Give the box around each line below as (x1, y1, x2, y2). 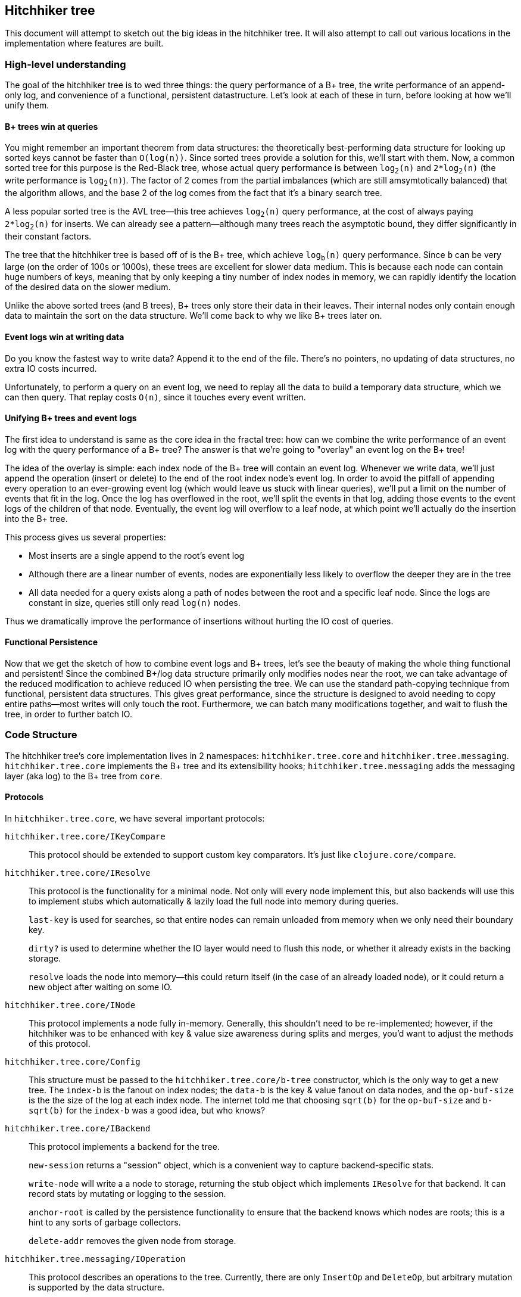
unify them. (5, 100, 49, 111)
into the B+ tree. (5, 513, 68, 524)
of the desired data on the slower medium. (5, 282, 171, 293)
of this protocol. (29, 1038, 91, 1049)
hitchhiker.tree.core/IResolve (5, 868, 151, 878)
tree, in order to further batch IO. (5, 709, 132, 720)
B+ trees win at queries (5, 121, 98, 132)
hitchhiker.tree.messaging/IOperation (5, 1254, 186, 1264)
